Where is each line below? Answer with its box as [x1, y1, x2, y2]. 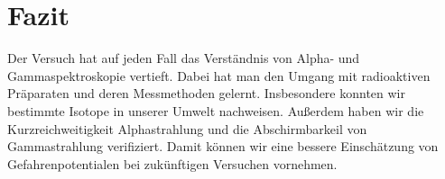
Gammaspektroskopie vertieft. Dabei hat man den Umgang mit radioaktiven [7, 66, 431, 85]
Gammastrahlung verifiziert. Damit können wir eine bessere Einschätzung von [7, 137, 439, 156]
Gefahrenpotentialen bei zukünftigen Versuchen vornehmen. [7, 154, 338, 173]
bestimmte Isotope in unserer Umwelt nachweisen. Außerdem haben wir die [7, 101, 424, 120]
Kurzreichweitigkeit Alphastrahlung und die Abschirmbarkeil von [7, 119, 367, 138]
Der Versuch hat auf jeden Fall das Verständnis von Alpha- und [7, 49, 360, 67]
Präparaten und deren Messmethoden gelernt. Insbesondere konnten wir [7, 84, 405, 103]
